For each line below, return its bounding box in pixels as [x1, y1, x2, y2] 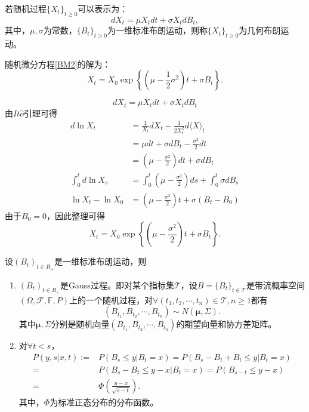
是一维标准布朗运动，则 [54, 255, 147, 268]
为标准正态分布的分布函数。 [50, 396, 159, 408]
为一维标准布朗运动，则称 [107, 24, 208, 36]
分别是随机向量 [51, 318, 110, 330]
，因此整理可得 [46, 209, 105, 222]
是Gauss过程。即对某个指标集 [60, 278, 174, 291]
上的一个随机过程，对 [69, 293, 153, 306]
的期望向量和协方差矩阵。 [176, 318, 277, 330]
